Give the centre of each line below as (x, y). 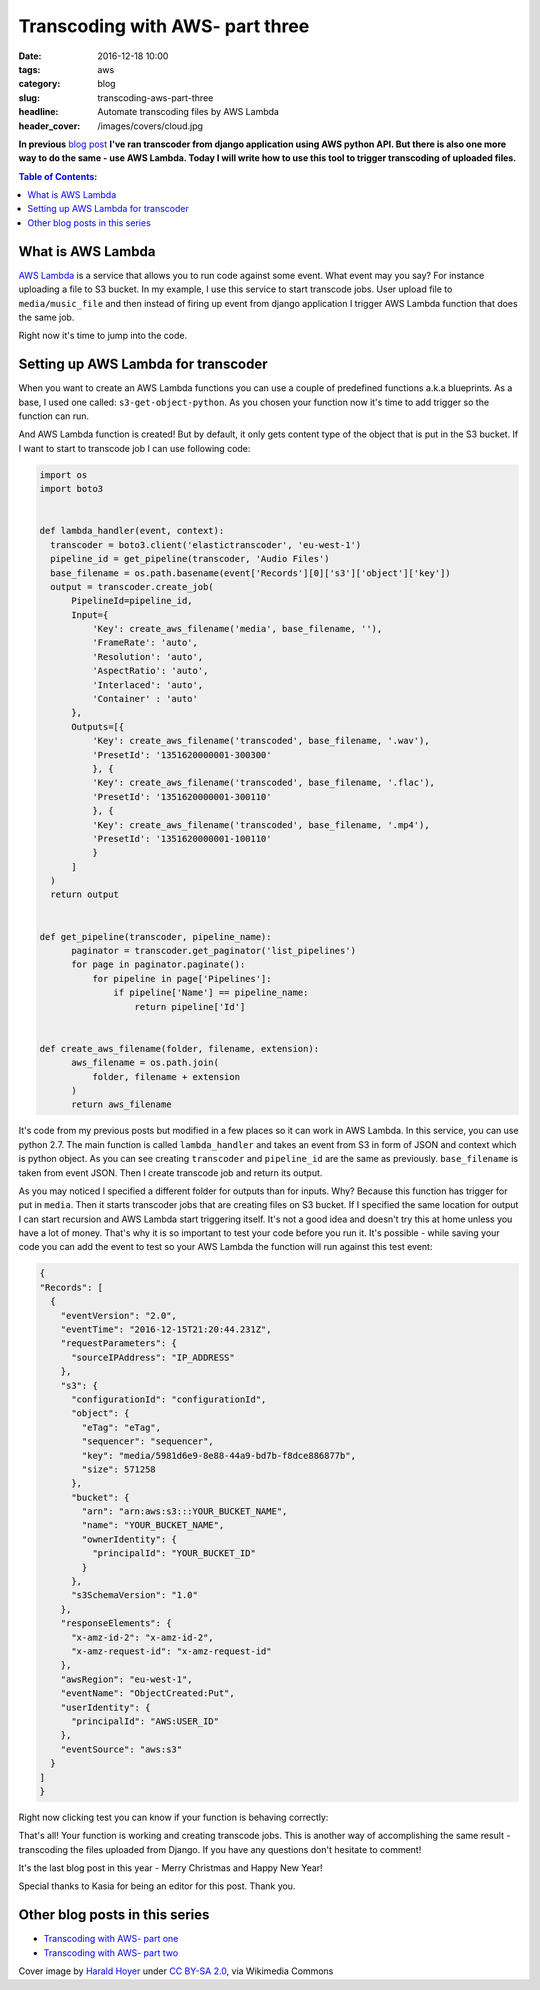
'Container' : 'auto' (145, 699)
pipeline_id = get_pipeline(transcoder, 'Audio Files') (190, 559)
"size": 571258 (119, 1469)
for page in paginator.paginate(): (158, 964)
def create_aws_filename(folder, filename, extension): (179, 1048)
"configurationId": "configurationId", (169, 1399)
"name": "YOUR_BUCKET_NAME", (153, 1525)
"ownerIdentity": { (129, 1539)
